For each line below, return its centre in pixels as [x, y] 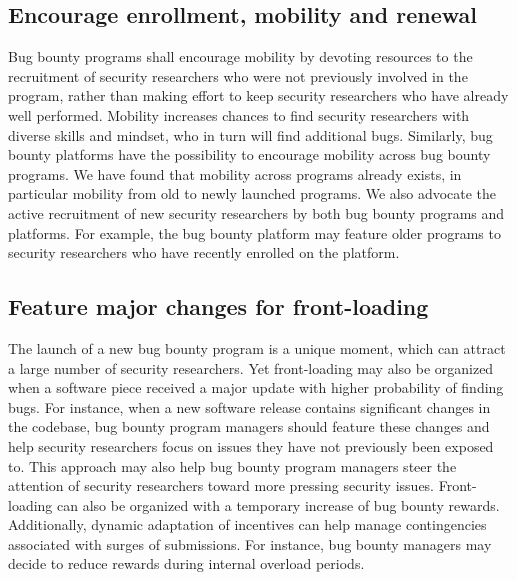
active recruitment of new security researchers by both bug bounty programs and [256, 212]
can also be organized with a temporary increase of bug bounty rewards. [278, 504]
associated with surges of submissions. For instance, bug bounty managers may [250, 543]
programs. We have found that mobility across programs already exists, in [235, 173]
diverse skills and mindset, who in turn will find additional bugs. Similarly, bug [250, 134]
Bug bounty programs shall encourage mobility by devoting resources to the [240, 56]
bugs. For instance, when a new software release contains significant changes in [249, 406]
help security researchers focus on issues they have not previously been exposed [251, 445]
